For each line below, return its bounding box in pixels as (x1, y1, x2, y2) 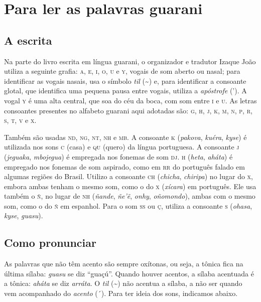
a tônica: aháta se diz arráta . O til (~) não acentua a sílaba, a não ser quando (4, 278, 242, 288)
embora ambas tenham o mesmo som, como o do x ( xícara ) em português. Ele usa (4, 181, 256, 191)
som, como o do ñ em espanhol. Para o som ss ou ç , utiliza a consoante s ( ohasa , (4, 200, 252, 211)
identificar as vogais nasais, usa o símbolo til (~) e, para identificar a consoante (4, 75, 246, 86)
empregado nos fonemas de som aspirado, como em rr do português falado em (4, 161, 245, 172)
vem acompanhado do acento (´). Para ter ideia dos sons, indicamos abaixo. (4, 288, 238, 298)
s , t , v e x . (4, 115, 37, 125)
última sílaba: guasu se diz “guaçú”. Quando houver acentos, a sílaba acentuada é (4, 268, 254, 278)
